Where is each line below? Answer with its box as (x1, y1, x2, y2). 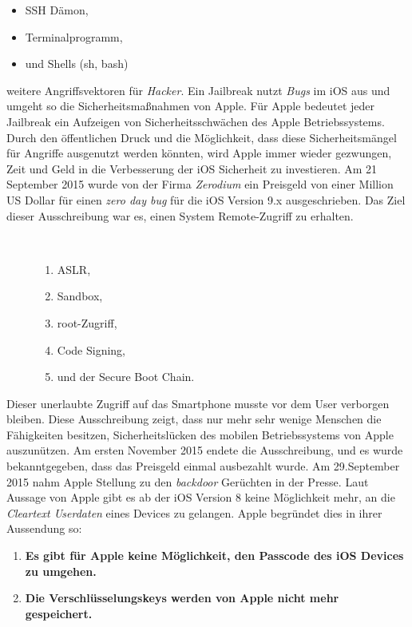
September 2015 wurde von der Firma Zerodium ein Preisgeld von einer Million (6, 176, 394, 192)
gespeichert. (25, 605, 93, 621)
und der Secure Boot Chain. (57, 368, 195, 385)
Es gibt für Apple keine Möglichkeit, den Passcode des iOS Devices (25, 547, 404, 564)
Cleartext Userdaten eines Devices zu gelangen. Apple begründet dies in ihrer (6, 504, 382, 521)
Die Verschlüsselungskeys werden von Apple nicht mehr (25, 589, 339, 606)
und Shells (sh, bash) (25, 55, 129, 72)
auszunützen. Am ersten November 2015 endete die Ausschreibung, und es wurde (6, 442, 403, 458)
